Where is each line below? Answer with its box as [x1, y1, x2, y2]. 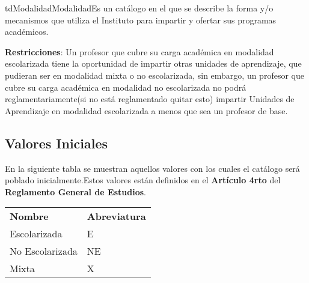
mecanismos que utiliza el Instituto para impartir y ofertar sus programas [5, 13, 277, 26]
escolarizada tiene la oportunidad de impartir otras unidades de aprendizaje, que [5, 57, 302, 70]
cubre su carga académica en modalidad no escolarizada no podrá [5, 81, 246, 93]
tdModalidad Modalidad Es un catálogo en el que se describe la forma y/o [5, 2, 274, 14]
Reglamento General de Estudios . [5, 185, 146, 198]
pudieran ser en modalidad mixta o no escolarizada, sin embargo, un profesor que [5, 68, 304, 81]
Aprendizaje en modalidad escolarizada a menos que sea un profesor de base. [5, 104, 288, 117]
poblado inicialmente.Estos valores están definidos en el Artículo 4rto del [5, 174, 281, 186]
